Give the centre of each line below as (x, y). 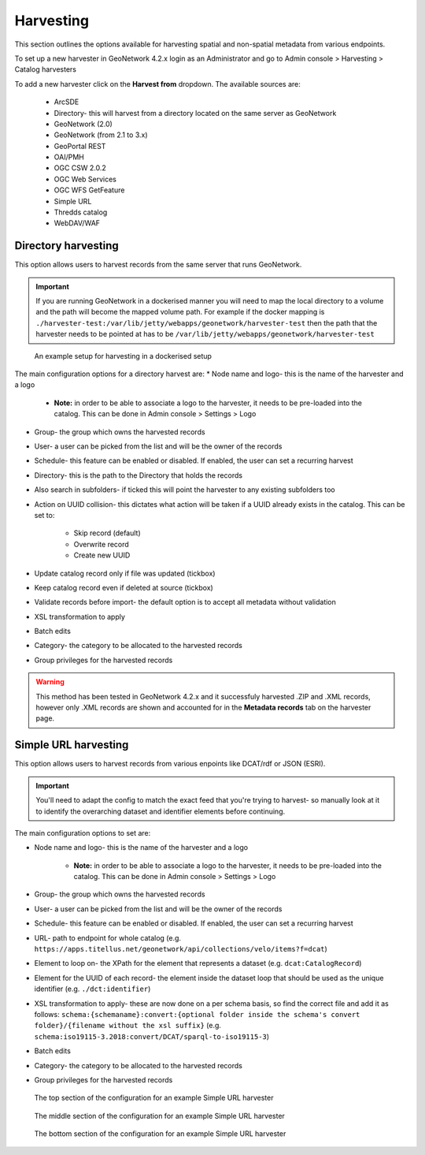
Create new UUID (102, 555)
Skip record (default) (107, 533)
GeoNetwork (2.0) (83, 124)
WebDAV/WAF (77, 223)
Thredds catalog (81, 212)
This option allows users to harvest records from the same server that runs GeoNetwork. (158, 265)
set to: (44, 515)
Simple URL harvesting (72, 745)
